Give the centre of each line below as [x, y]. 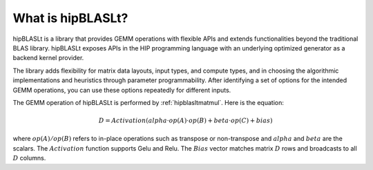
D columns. [29, 158]
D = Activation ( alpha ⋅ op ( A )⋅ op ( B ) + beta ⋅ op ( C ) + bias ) [185, 121]
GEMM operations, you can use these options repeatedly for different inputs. [122, 90]
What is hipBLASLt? [70, 18]
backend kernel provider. [48, 58]
